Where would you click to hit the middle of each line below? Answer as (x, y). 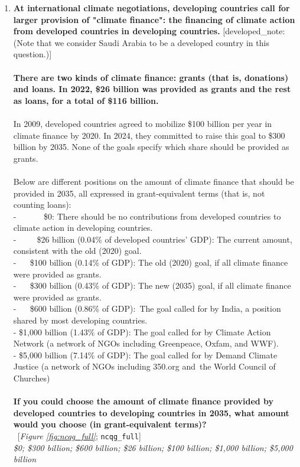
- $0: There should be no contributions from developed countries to (147, 216)
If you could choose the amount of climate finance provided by (144, 401)
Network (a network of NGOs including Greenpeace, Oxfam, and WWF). (146, 343)
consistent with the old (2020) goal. (77, 251)
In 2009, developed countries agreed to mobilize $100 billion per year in (143, 123)
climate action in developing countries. (83, 228)
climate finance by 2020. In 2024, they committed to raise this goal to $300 (149, 135)
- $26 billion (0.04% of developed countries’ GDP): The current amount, (153, 239)
